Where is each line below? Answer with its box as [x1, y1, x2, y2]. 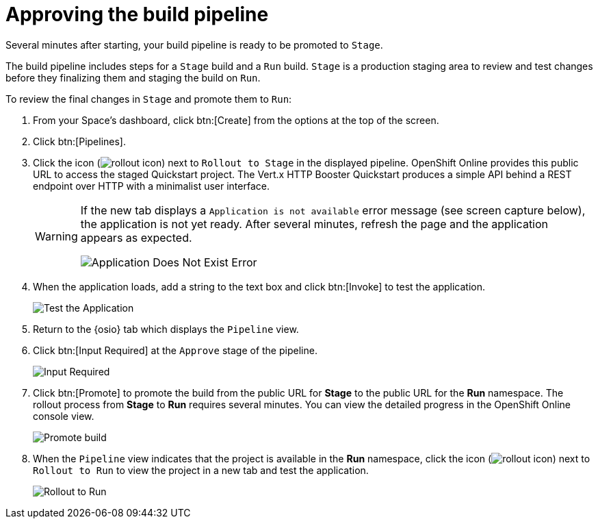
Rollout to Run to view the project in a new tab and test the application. [33, 464, 369, 476]
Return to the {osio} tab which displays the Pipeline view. [33, 323, 299, 335]
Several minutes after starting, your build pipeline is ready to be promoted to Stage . [5, 38, 383, 51]
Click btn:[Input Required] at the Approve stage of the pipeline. [33, 344, 317, 356]
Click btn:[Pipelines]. [33, 135, 127, 147]
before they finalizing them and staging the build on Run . [5, 71, 261, 84]
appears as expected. [80, 230, 192, 245]
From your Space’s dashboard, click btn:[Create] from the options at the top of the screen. [33, 114, 439, 126]
